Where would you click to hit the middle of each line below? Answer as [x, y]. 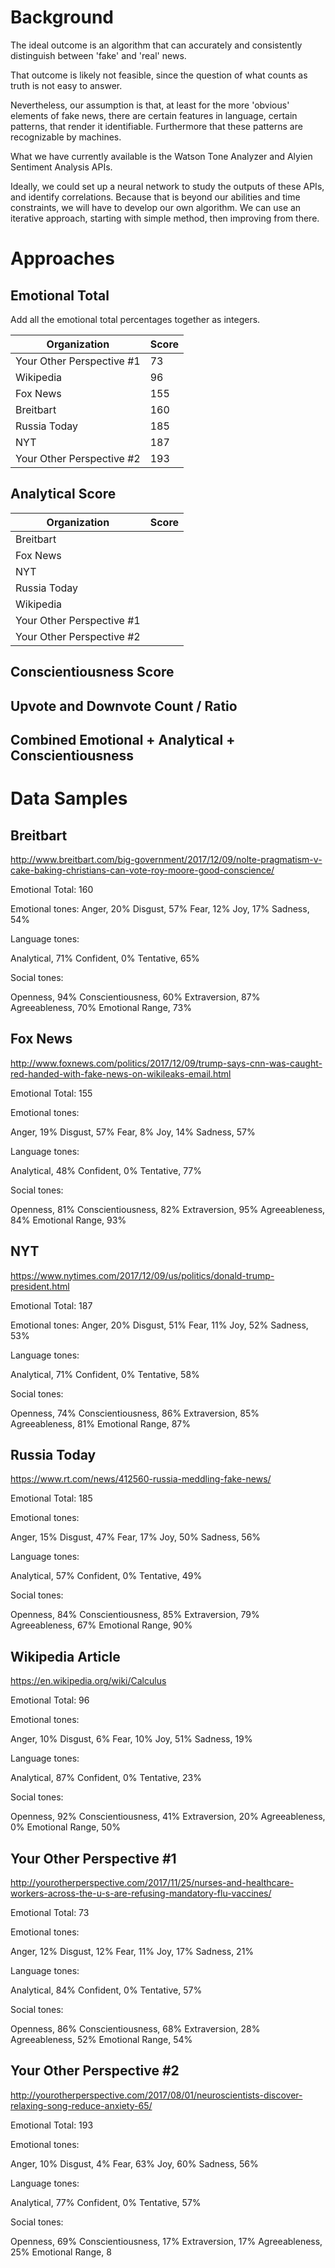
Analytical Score [63, 494]
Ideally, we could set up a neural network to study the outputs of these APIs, [167, 186]
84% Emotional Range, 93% [68, 1220]
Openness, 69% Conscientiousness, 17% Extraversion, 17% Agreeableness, [166, 2241]
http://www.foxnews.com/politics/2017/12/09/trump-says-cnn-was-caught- [166, 1063]
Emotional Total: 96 [50, 1700]
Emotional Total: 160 [52, 889]
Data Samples [69, 798]
